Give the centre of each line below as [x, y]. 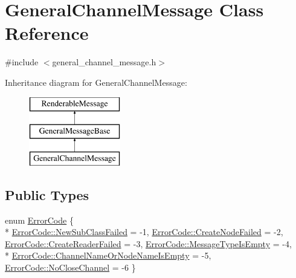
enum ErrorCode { [39, 220]
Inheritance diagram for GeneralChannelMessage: [96, 82]
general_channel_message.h [104, 62]
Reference [47, 33]
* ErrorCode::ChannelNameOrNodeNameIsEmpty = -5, [108, 255]
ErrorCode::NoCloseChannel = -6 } [70, 267]
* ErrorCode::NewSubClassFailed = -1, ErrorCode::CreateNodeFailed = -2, [144, 232]
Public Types [47, 194]
